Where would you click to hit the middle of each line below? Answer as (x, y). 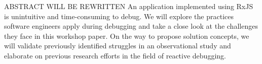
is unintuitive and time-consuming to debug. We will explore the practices (119, 16)
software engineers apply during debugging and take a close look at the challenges (131, 26)
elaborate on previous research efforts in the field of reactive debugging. (115, 55)
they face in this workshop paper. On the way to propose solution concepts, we (127, 36)
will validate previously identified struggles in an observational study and (118, 46)
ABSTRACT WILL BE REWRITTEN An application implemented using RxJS (129, 6)
